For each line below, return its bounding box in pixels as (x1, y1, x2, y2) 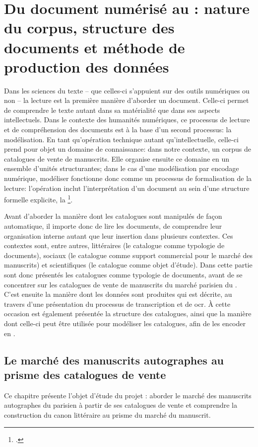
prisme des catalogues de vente (4, 366, 166, 382)
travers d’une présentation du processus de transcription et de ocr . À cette (4, 298, 231, 309)
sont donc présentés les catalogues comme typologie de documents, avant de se (4, 269, 243, 280)
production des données (4, 56, 169, 77)
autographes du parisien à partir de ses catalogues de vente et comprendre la (4, 400, 237, 410)
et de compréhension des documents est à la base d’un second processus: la (4, 124, 232, 135)
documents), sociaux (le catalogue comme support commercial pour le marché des (4, 250, 253, 260)
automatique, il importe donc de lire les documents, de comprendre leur (4, 221, 222, 231)
